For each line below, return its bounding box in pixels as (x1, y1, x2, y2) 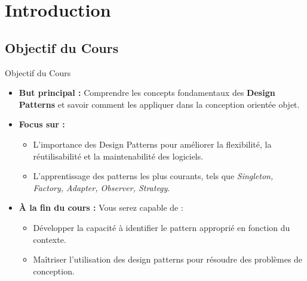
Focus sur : (19, 118, 65, 130)
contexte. (33, 233, 66, 245)
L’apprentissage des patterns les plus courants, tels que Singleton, (33, 170, 274, 182)
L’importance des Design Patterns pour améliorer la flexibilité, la (33, 138, 272, 150)
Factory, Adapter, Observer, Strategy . (33, 181, 170, 193)
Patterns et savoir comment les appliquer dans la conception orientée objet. (19, 98, 300, 110)
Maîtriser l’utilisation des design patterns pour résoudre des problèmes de (33, 253, 303, 266)
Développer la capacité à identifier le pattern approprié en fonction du (33, 221, 290, 233)
